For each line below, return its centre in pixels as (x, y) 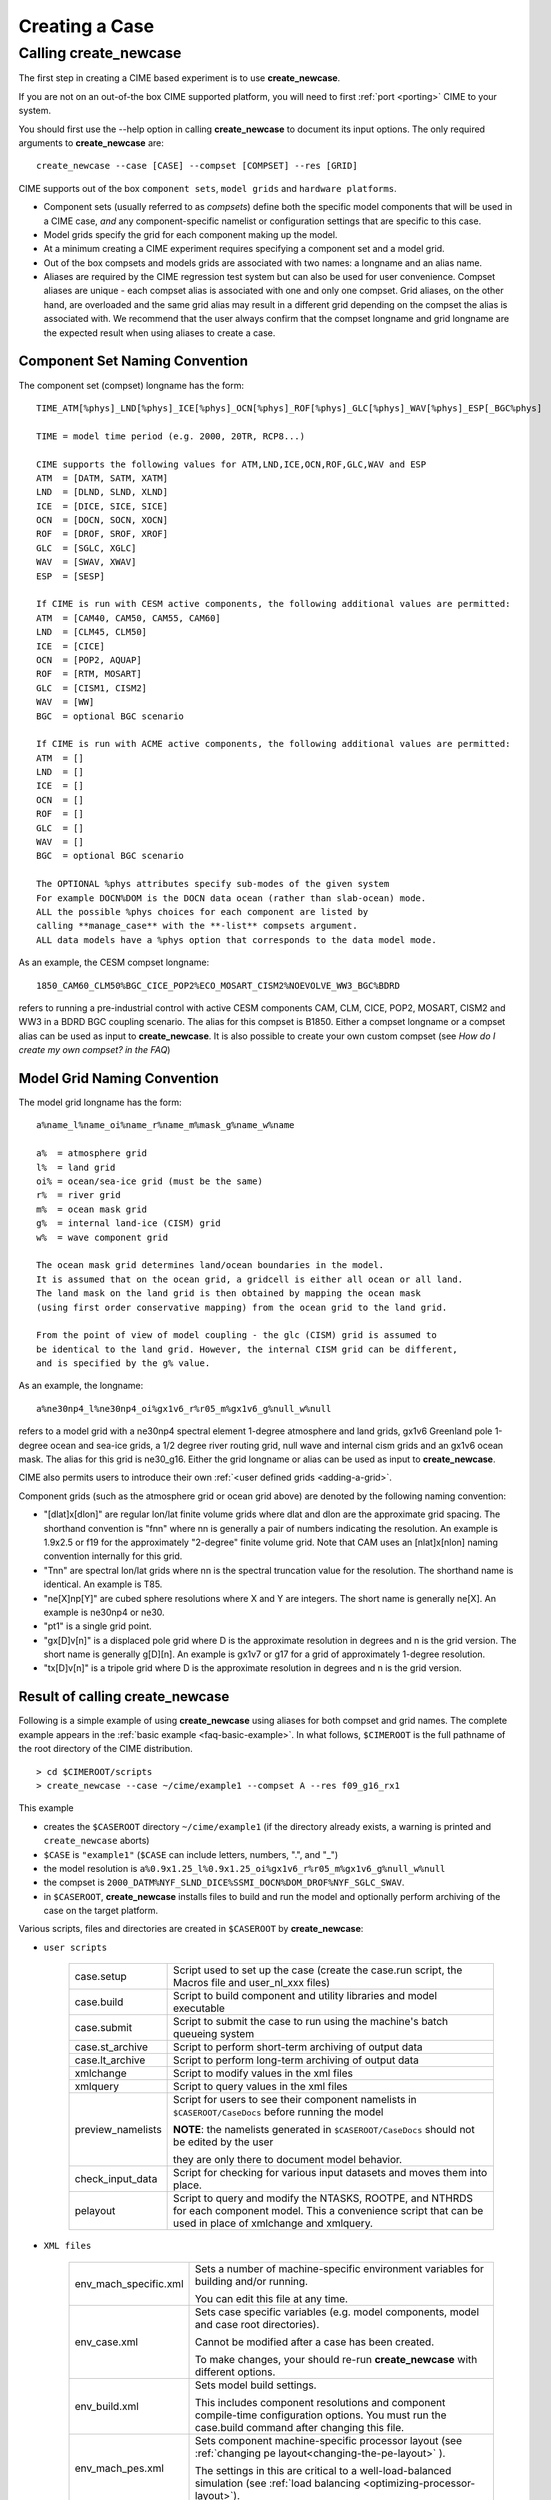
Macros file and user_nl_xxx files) (251, 1983)
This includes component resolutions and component (320, 2402)
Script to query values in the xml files (261, 2087)
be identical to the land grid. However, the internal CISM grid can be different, (247, 1349)
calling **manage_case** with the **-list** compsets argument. (197, 926)
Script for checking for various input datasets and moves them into (330, 2173)
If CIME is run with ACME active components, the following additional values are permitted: (273, 744)
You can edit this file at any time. (271, 2298)
